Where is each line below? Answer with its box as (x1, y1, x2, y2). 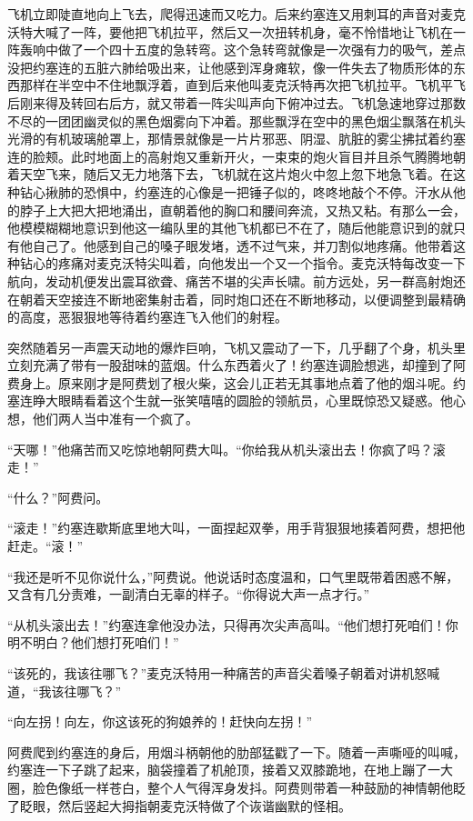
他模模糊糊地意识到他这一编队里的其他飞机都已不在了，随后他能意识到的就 (7, 218, 453, 237)
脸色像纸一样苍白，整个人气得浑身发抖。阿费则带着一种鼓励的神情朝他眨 (32, 777, 466, 796)
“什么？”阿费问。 (7, 487, 109, 506)
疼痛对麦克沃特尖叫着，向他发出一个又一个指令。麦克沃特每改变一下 (57, 254, 466, 273)
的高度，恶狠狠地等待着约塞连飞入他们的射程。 (7, 307, 287, 326)
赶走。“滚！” (7, 536, 84, 556)
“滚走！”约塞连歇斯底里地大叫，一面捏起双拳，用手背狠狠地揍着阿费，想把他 (7, 518, 466, 537)
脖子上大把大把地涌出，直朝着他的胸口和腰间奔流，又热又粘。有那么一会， (19, 200, 466, 219)
